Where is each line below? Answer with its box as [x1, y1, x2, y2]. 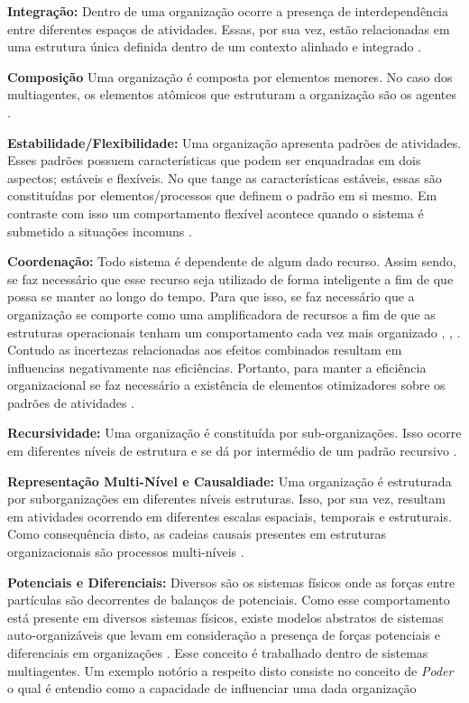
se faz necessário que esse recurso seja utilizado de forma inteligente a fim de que [7, 269, 454, 288]
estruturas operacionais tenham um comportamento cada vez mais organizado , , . [7, 322, 461, 341]
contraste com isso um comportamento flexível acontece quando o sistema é [7, 203, 424, 222]
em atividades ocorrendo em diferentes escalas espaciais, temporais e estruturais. [7, 506, 452, 525]
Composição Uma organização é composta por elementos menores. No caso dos [7, 67, 453, 86]
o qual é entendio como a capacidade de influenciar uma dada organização [7, 679, 417, 698]
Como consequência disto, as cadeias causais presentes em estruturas [7, 524, 387, 543]
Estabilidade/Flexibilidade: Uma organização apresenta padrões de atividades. [7, 133, 462, 152]
